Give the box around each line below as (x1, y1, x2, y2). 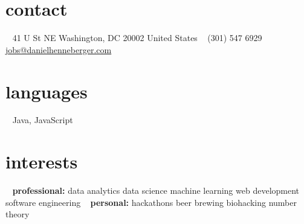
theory (5, 208, 30, 220)
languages (5, 78, 88, 103)
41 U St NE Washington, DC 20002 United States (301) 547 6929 (12, 31, 262, 44)
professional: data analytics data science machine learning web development (12, 184, 300, 197)
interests (5, 149, 78, 174)
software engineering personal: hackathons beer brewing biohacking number (5, 196, 297, 208)
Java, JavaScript (12, 114, 73, 126)
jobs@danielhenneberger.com (5, 43, 112, 56)
